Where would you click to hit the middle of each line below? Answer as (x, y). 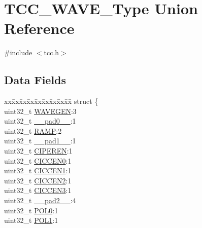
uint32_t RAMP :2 (33, 130)
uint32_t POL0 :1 (31, 210)
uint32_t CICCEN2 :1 (38, 180)
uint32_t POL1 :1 (31, 220)
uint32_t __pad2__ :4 (40, 200)
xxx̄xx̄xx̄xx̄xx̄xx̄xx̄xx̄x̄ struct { (51, 101)
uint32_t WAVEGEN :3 (40, 111)
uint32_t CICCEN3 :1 (38, 190)
